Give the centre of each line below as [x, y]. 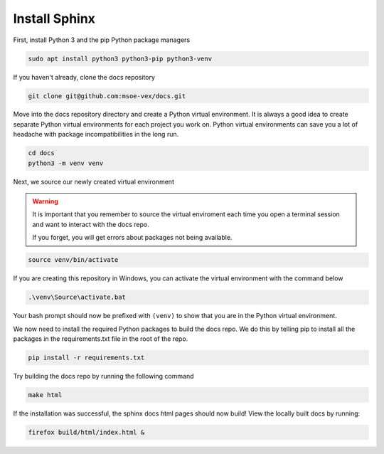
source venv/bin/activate [73, 260]
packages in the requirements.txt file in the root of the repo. [101, 339]
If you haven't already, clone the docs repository [84, 77]
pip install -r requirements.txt [86, 357]
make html [45, 395]
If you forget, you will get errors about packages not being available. [132, 238]
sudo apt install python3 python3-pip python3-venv [120, 58]
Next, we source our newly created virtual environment [94, 181]
